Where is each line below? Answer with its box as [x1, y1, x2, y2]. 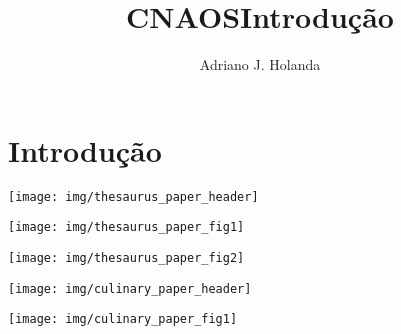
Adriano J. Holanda [199, 54, 321, 75]
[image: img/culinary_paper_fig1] [8, 312, 238, 327]
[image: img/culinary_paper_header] [8, 281, 252, 296]
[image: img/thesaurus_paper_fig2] [8, 250, 245, 265]
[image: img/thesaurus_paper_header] [8, 189, 259, 204]
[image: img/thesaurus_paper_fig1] [8, 220, 245, 235]
